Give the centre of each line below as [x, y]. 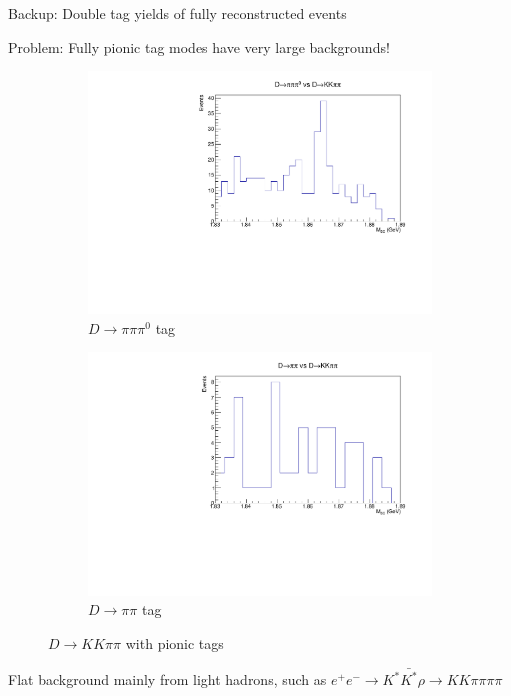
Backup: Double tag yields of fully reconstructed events [177, 13]
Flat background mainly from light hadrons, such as [167, 679]
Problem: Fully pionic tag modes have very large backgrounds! [199, 46]
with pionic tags [174, 642]
